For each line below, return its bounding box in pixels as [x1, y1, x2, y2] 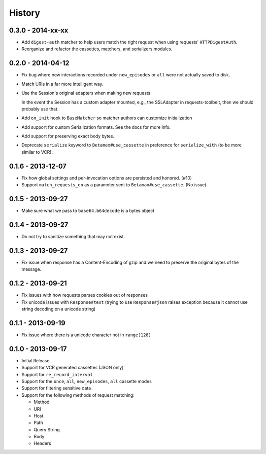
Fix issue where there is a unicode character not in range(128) [21, 332, 151, 338]
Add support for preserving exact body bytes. [21, 133, 114, 139]
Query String [33, 426, 60, 432]
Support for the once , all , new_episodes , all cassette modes [21, 378, 152, 384]
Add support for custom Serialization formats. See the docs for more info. [21, 124, 171, 130]
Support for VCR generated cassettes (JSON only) [21, 365, 124, 371]
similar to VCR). [21, 149, 53, 155]
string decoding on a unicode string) [21, 306, 96, 312]
